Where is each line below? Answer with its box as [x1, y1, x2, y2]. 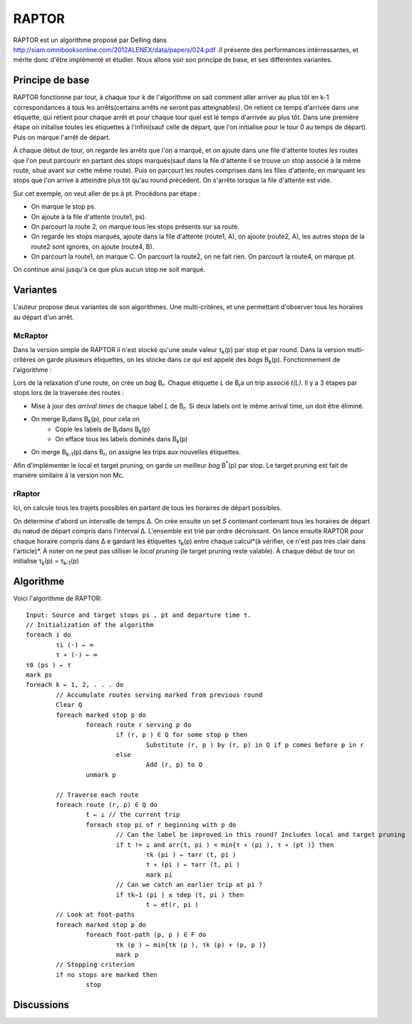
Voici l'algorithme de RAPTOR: [13, 594, 103, 603]
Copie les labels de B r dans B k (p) [55, 425, 150, 435]
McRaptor [13, 331, 48, 341]
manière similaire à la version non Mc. [13, 471, 125, 480]
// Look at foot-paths [56, 910, 135, 919]
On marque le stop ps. [31, 202, 96, 211]
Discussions [13, 998, 69, 1010]
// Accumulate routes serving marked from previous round [56, 691, 263, 699]
